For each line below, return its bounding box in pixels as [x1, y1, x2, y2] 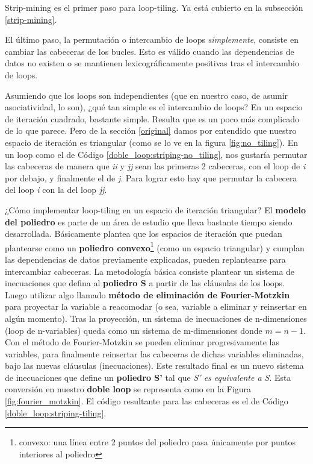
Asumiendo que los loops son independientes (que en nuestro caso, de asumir [5, 89, 288, 101]
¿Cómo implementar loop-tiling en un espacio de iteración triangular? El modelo [5, 203, 306, 216]
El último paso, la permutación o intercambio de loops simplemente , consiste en [5, 33, 299, 46]
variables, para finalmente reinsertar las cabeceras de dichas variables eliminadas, [5, 347, 304, 360]
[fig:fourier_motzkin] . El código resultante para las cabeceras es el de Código [5, 395, 288, 407]
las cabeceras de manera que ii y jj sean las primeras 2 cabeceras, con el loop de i [5, 160, 306, 172]
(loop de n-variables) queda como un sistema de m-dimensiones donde [5, 324, 262, 336]
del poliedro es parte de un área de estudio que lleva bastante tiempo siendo [5, 215, 293, 228]
